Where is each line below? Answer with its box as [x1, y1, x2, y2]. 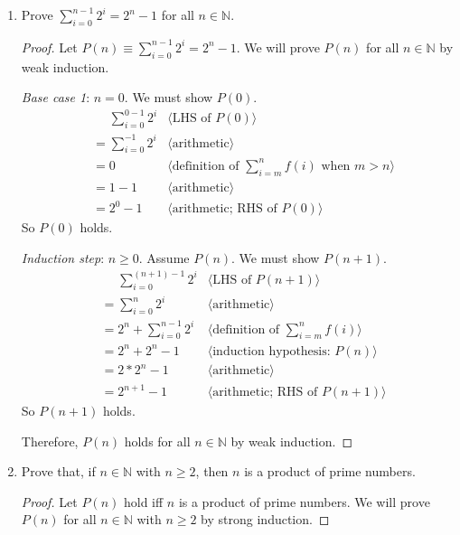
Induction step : [21, 248, 105, 267]
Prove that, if [21, 462, 96, 481]
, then [195, 462, 229, 481]
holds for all [124, 431, 191, 450]
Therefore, [21, 431, 79, 450]
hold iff [123, 492, 164, 511]
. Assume [138, 248, 190, 267]
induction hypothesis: [212, 344, 331, 358]
